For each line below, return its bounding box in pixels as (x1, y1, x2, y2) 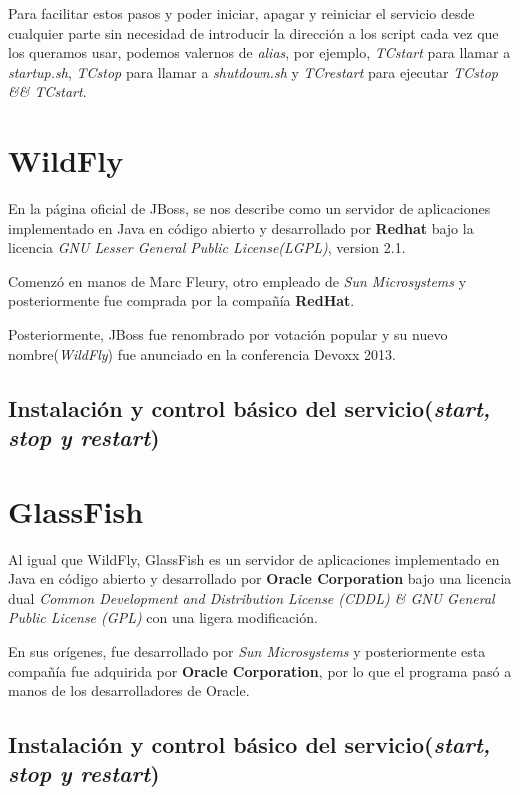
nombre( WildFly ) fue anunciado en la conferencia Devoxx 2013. (8, 343, 396, 364)
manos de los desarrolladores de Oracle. (8, 680, 250, 701)
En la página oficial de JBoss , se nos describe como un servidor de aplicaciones (8, 198, 491, 219)
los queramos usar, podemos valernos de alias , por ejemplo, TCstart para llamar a (8, 42, 511, 63)
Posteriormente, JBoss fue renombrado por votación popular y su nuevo (8, 324, 448, 345)
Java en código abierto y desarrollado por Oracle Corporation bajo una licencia (8, 568, 512, 589)
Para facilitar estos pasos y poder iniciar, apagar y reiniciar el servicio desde (8, 3, 475, 23)
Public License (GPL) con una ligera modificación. (8, 607, 318, 628)
